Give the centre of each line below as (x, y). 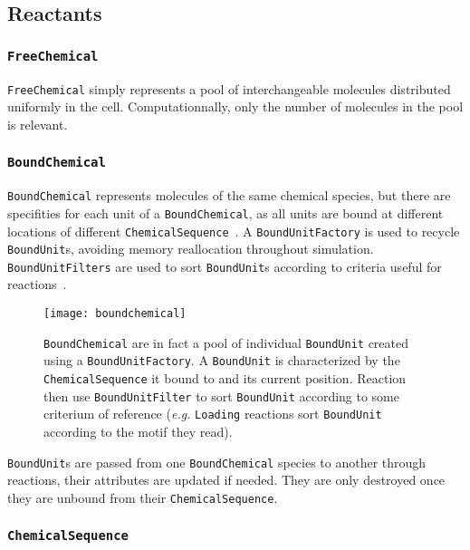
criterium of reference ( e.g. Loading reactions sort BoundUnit (213, 414)
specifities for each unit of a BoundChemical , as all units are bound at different (225, 212)
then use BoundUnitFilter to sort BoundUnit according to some (222, 396)
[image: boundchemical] (115, 314)
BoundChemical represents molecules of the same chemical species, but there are (229, 195)
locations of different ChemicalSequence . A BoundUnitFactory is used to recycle (234, 231)
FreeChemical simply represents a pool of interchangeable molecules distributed (229, 88)
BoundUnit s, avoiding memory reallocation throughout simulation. (191, 249)
